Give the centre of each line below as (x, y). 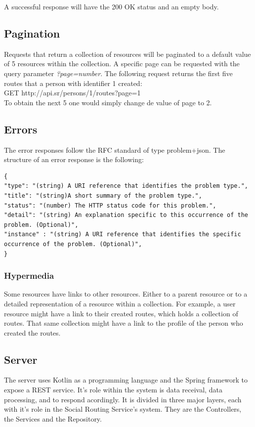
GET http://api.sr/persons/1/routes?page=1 (72, 93)
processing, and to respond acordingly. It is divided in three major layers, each (123, 399)
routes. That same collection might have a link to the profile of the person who (124, 323)
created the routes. (32, 332)
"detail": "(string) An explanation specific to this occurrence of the (126, 215)
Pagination (32, 33)
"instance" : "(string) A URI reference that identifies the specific (123, 235)
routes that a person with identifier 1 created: (73, 83)
